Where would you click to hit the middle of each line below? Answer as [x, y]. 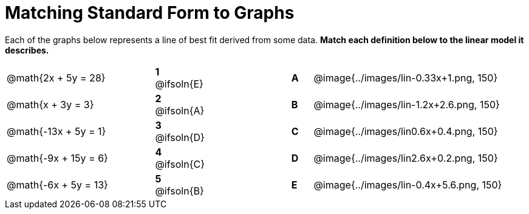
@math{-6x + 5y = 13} [57, 185]
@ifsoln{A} [180, 110]
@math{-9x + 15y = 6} [57, 158]
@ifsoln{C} [180, 164]
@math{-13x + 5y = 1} [56, 131]
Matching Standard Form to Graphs [150, 13]
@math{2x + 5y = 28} [56, 78]
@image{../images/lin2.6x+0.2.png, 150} [406, 158]
